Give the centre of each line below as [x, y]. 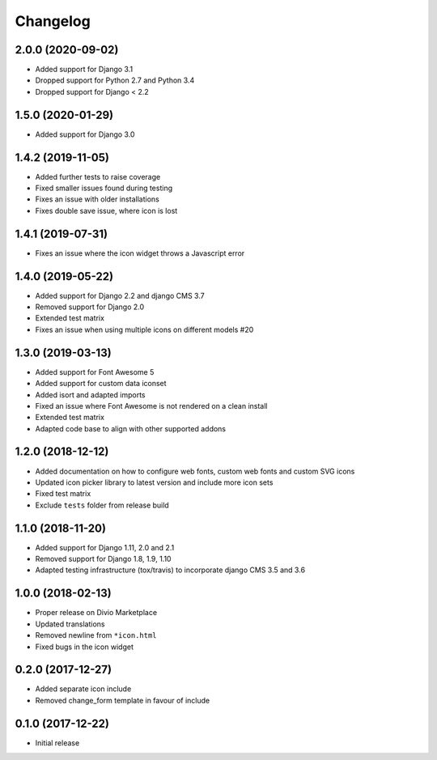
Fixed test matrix [63, 494]
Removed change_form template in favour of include [123, 700]
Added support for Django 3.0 [85, 134]
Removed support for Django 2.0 [90, 307]
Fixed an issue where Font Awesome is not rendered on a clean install [151, 405]
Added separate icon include [83, 689]
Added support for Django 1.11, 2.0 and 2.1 [105, 547]
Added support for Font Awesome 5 [95, 372]
